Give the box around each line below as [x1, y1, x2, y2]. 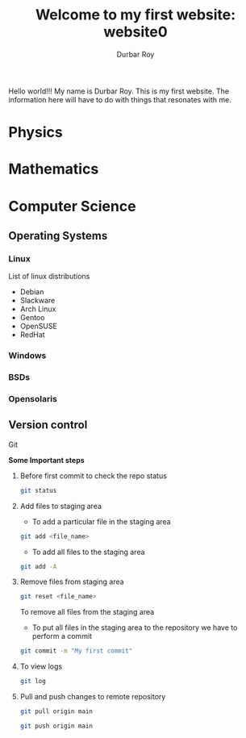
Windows [8, 350, 47, 361]
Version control [8, 418, 88, 432]
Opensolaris [8, 393, 58, 404]
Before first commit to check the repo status [19, 470, 168, 481]
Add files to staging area [19, 501, 102, 511]
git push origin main [19, 722, 93, 730]
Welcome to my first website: [35, 6, 236, 24]
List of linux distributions [8, 272, 90, 281]
